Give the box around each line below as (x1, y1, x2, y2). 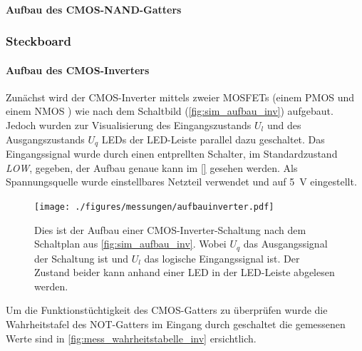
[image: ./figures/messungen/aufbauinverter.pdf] (34, 201, 274, 212)
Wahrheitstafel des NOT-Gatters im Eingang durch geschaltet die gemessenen (6, 316, 346, 331)
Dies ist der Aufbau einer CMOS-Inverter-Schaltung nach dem (34, 222, 306, 237)
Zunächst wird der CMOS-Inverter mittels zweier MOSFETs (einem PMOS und (6, 89, 355, 104)
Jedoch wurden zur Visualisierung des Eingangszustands (6, 118, 252, 133)
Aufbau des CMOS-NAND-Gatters (6, 1, 182, 16)
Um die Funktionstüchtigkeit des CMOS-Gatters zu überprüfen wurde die (6, 302, 328, 317)
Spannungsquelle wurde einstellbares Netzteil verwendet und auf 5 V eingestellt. (6, 174, 357, 189)
